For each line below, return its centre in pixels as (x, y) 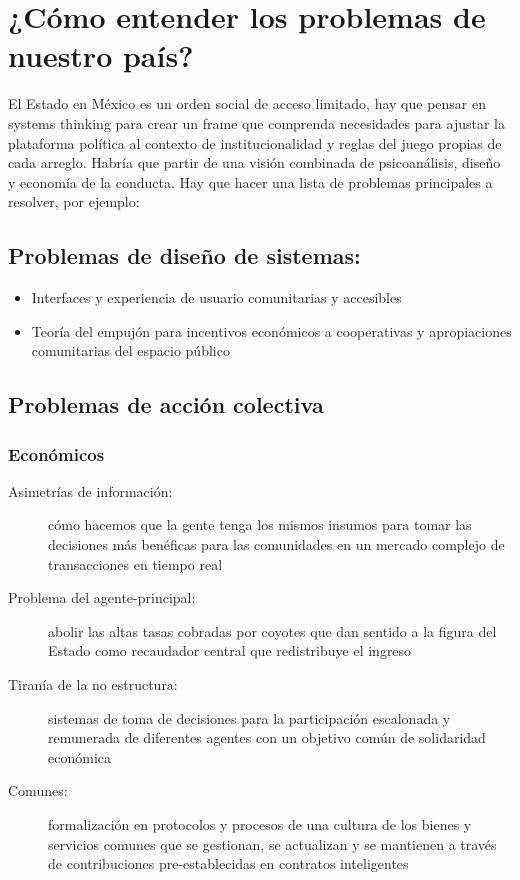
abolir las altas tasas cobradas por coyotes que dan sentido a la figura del (272, 630)
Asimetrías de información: (90, 490)
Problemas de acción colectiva (166, 404)
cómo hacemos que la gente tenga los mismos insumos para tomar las (260, 524)
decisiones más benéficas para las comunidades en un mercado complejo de (276, 544)
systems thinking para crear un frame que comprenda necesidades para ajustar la (256, 122)
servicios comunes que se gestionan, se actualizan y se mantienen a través (272, 843)
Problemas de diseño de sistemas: (184, 255)
